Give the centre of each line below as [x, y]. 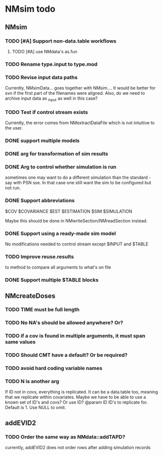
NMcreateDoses [30, 296]
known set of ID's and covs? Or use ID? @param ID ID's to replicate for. [76, 402]
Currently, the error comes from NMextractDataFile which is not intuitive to [80, 123]
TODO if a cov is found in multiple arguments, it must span [75, 336]
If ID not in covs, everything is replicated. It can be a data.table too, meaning [81, 392]
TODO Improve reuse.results [39, 257]
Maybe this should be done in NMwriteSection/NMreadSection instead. [76, 220]
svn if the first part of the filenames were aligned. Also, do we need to [75, 93]
